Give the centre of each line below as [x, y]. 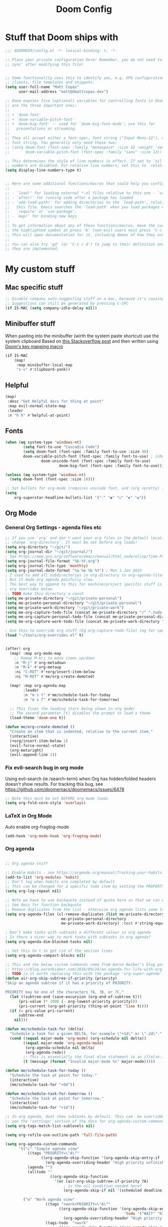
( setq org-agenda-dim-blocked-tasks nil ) [49, 942]
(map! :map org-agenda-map [38, 686]
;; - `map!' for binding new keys [41, 216]
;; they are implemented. [32, 249]
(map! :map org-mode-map [35, 653]
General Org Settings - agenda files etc [53, 527]
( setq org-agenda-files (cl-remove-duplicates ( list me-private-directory [85, 914]
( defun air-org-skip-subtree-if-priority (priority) [61, 979]
